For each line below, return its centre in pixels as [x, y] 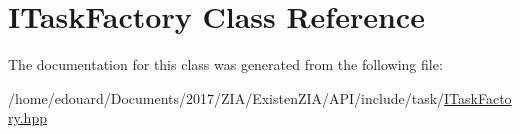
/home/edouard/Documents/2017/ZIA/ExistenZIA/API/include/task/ [226, 97]
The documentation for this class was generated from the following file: [225, 64]
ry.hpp [27, 117]
